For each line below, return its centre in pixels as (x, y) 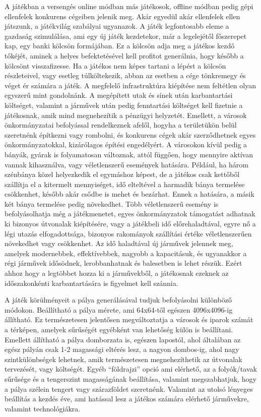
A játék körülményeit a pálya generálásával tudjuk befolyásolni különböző (118, 300)
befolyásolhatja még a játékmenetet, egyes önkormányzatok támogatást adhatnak (130, 214)
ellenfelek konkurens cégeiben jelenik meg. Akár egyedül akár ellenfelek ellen (122, 16)
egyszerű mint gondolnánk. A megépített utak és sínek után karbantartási (119, 95)
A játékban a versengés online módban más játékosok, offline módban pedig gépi (129, 6)
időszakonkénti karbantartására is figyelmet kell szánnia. (91, 283)
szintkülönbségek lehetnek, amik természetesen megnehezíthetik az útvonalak (123, 359)
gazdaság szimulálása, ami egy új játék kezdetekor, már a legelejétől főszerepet (126, 36)
